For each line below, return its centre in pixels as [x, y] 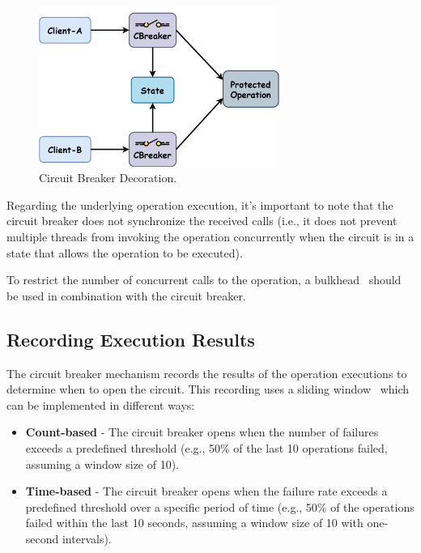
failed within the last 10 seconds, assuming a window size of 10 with [194, 523]
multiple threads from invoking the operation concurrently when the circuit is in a [210, 237]
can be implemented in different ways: [101, 404]
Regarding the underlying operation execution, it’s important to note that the [200, 204]
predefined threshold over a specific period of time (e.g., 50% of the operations [220, 506]
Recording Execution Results [131, 339]
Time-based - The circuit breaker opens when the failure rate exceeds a [206, 491]
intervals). [87, 538]
